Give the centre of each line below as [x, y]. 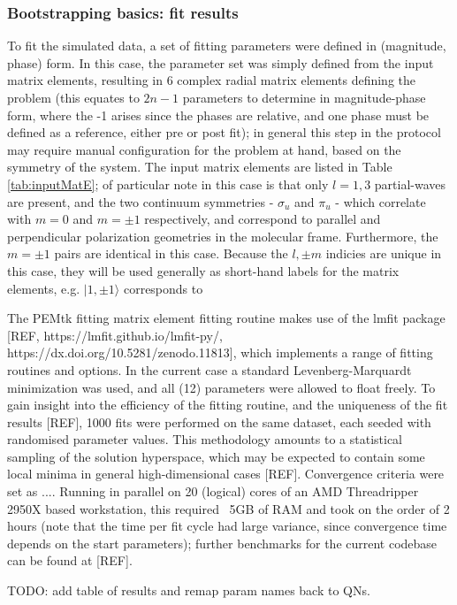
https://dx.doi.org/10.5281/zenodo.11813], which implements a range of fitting [220, 352]
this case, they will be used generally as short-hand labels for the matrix [203, 270]
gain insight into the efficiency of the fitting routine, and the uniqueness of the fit [228, 405]
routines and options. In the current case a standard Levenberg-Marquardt [209, 369]
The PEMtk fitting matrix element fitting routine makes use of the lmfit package [226, 318]
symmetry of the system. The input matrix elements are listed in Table [200, 167]
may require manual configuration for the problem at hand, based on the [204, 149]
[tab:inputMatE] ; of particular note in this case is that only [168, 184]
